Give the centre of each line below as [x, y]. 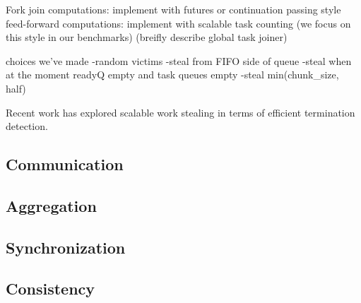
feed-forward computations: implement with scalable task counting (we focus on [178, 23]
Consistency [51, 289]
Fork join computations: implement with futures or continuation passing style [173, 9]
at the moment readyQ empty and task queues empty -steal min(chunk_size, [172, 75]
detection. [27, 126]
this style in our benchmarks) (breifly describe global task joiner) [147, 37]
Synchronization [66, 247]
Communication [65, 164]
